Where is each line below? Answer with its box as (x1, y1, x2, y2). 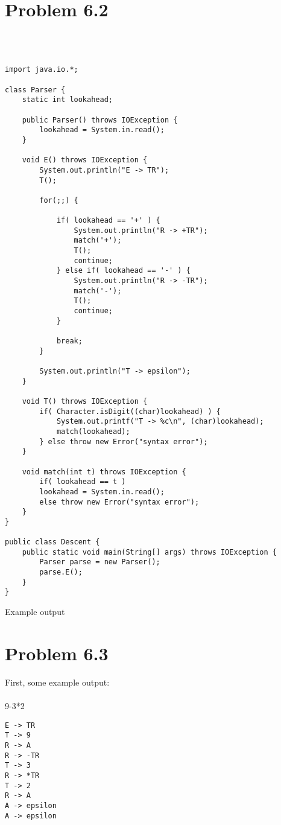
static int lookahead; (22, 95, 113, 104)
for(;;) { (39, 196, 78, 205)
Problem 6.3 (5, 640, 109, 665)
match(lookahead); (56, 427, 130, 436)
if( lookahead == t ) (39, 477, 126, 486)
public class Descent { (5, 538, 100, 547)
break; (56, 337, 83, 346)
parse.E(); (39, 568, 83, 577)
